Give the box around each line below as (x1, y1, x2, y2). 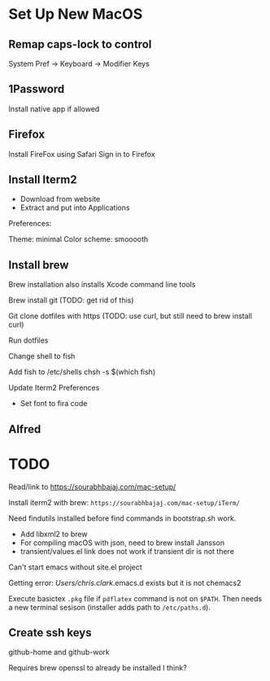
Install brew (8, 258, 69, 272)
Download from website (20, 194, 101, 204)
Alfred (8, 422, 41, 436)
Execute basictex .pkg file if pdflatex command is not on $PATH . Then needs (8, 593, 263, 603)
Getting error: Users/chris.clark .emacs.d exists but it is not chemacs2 (8, 578, 242, 587)
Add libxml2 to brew (20, 529, 88, 539)
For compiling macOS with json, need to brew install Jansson (20, 538, 225, 548)
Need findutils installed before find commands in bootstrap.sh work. (8, 513, 237, 523)
